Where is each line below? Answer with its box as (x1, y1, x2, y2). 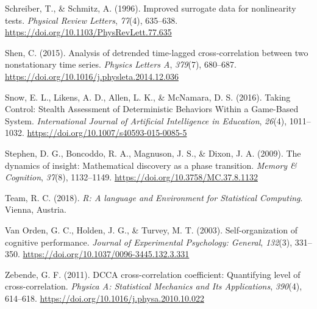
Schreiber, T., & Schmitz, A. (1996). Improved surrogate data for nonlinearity (5, 2, 296, 14)
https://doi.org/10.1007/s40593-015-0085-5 (27, 126, 187, 139)
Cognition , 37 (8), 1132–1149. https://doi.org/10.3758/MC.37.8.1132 (5, 171, 258, 183)
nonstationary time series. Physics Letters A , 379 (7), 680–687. (5, 58, 237, 71)
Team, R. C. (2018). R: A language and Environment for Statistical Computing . (5, 191, 303, 204)
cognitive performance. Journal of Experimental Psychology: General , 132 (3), (5, 235, 293, 248)
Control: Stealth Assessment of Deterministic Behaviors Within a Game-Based (5, 102, 299, 115)
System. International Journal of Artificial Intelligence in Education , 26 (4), (5, 114, 287, 127)
